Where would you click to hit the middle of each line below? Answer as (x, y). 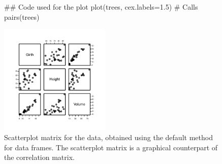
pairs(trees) (22, 17)
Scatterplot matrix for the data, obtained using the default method (108, 137)
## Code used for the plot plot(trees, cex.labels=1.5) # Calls (101, 7)
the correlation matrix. (39, 157)
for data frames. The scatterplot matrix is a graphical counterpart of (111, 147)
